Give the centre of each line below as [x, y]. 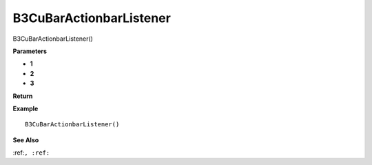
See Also [26, 140]
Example [25, 108]
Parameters [30, 51]
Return [23, 96]
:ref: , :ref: [31, 153]
